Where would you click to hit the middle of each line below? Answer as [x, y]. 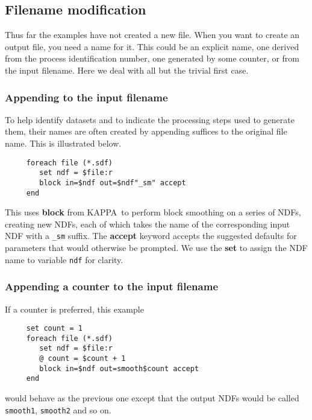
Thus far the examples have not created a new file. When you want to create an [152, 35]
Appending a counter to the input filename [112, 286]
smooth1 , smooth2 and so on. [58, 409]
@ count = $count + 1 [83, 359]
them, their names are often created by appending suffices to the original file [146, 131]
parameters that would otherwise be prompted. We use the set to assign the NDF [156, 248]
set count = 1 [54, 329]
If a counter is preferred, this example [74, 309]
